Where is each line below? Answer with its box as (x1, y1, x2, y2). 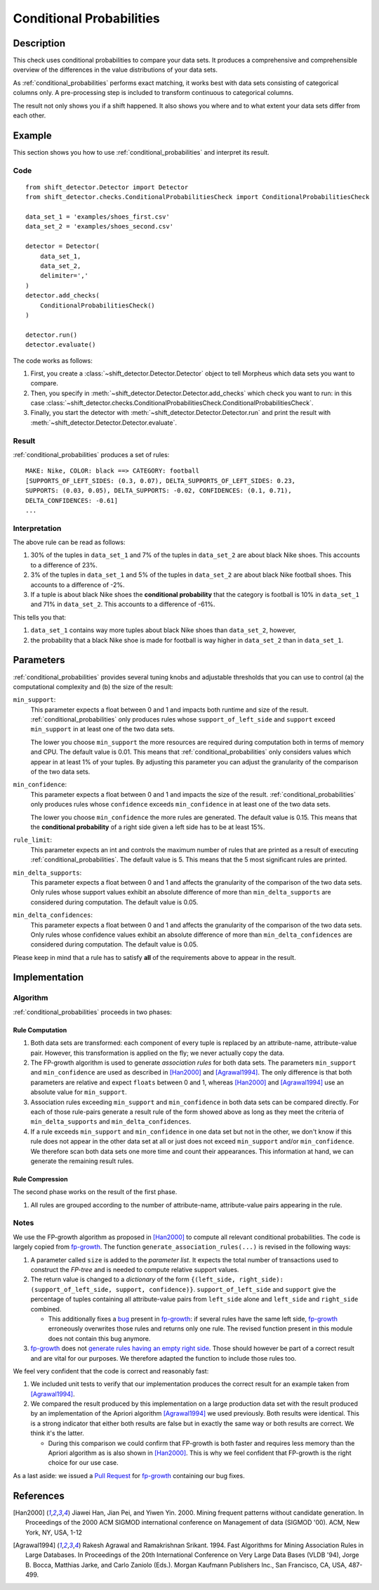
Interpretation (13, 523, 62, 533)
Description (13, 37, 66, 49)
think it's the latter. (30, 1429, 84, 1437)
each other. (13, 111, 46, 120)
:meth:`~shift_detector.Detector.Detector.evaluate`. (30, 418, 177, 427)
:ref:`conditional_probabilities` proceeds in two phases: (13, 1008, 172, 1016)
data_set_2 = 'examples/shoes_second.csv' (25, 222, 174, 231)
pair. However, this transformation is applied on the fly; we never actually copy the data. (30, 1049, 284, 1057)
